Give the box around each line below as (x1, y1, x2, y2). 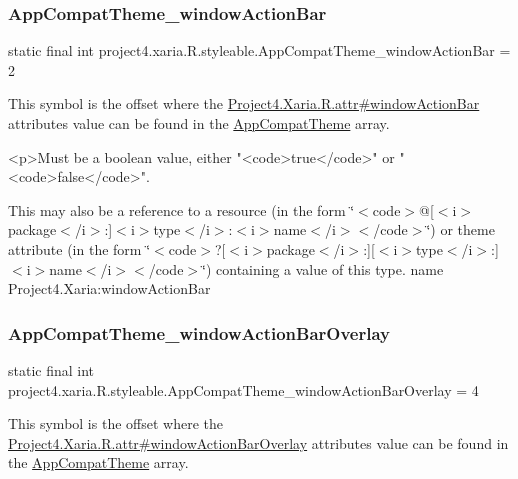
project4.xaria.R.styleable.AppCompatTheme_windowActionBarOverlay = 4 (8, 379, 479, 400)
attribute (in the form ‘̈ (8, 238, 151, 259)
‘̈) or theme (426, 219, 495, 240)
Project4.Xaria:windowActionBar (8, 278, 211, 299)
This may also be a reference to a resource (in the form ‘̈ (8, 199, 355, 220)
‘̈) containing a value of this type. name (202, 258, 444, 279)
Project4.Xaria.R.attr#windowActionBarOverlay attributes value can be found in (8, 432, 509, 453)
